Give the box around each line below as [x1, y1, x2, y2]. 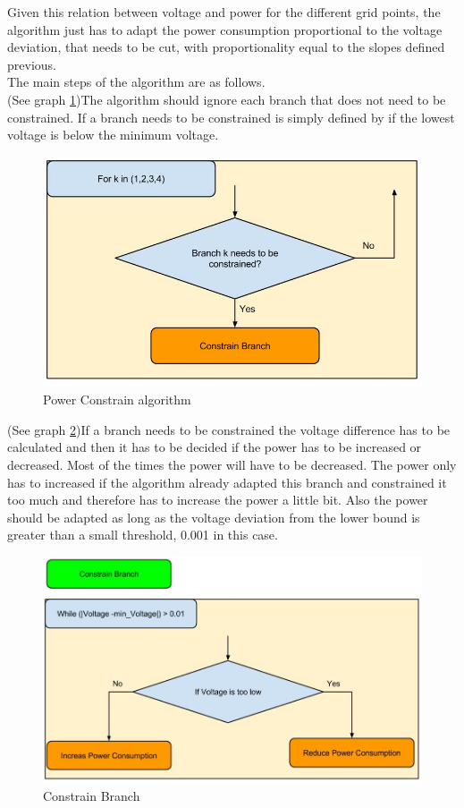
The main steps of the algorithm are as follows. [7, 72, 266, 91]
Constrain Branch [43, 786, 140, 804]
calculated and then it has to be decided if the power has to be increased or [7, 438, 422, 456]
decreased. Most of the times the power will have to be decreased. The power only [7, 455, 457, 473]
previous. [7, 55, 56, 73]
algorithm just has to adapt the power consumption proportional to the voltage [7, 20, 443, 38]
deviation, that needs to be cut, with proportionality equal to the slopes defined [7, 38, 445, 56]
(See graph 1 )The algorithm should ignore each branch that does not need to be [7, 89, 446, 108]
